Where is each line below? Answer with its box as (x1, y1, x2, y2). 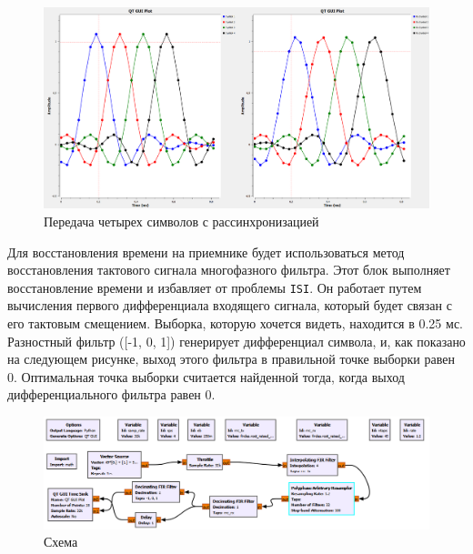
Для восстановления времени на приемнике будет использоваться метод (7, 242, 405, 261)
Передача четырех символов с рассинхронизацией (44, 211, 319, 230)
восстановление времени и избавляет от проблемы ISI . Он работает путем (7, 277, 422, 297)
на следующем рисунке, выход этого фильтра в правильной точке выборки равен (7, 349, 455, 368)
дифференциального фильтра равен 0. (7, 385, 216, 404)
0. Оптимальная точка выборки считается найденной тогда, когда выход (7, 367, 405, 386)
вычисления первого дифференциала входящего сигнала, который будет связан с (7, 296, 452, 315)
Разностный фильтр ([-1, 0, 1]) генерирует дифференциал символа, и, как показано (7, 331, 466, 350)
